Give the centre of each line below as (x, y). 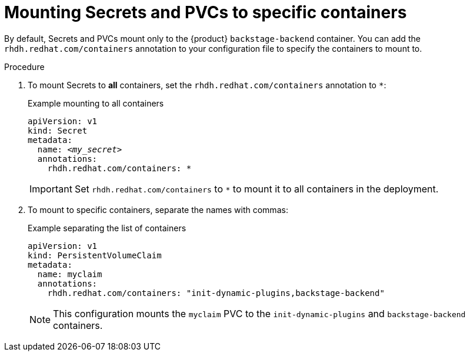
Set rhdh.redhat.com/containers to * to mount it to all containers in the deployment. (256, 189)
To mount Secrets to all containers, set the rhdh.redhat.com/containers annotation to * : (207, 85)
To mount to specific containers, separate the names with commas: (158, 209)
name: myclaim (70, 274)
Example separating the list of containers (107, 228)
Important (51, 189)
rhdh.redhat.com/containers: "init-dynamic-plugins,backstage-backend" (216, 293)
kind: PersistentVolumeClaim (95, 255)
